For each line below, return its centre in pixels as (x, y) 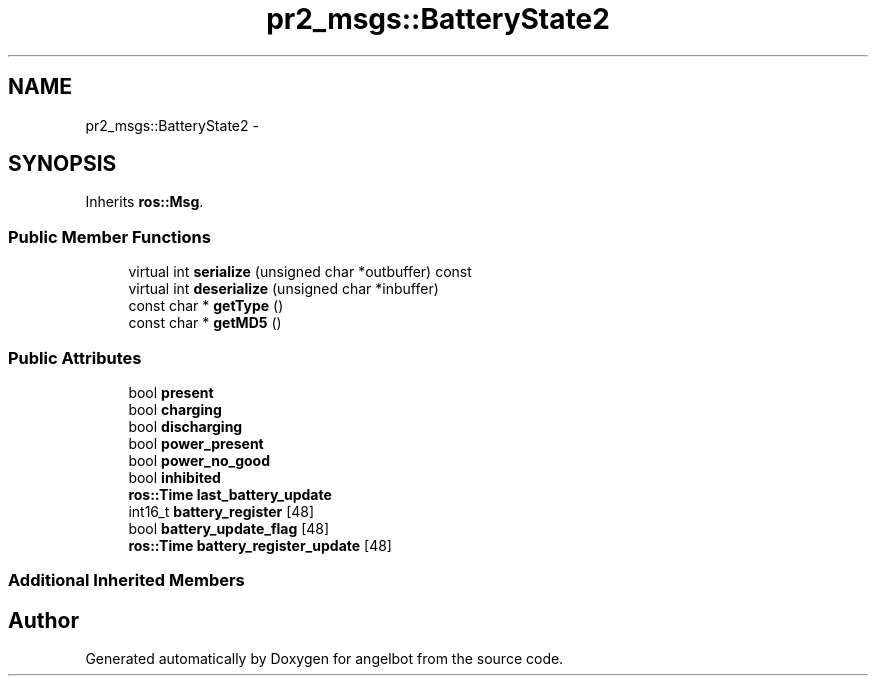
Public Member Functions (109, 236)
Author (43, 620)
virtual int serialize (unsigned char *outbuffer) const (300, 272)
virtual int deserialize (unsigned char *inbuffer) (283, 289)
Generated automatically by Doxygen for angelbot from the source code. (324, 659)
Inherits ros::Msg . (144, 202)
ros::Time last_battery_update (230, 494)
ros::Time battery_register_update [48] (260, 545)
